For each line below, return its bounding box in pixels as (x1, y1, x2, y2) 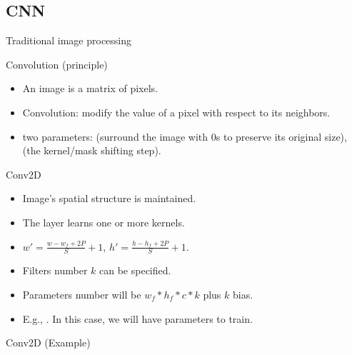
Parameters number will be (22, 286, 141, 301)
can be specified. (99, 263, 171, 278)
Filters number (22, 263, 88, 278)
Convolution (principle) (6, 56, 108, 71)
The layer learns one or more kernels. (22, 214, 185, 229)
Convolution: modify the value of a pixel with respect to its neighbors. (22, 104, 331, 119)
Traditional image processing (6, 33, 132, 48)
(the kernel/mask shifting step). (22, 143, 161, 158)
